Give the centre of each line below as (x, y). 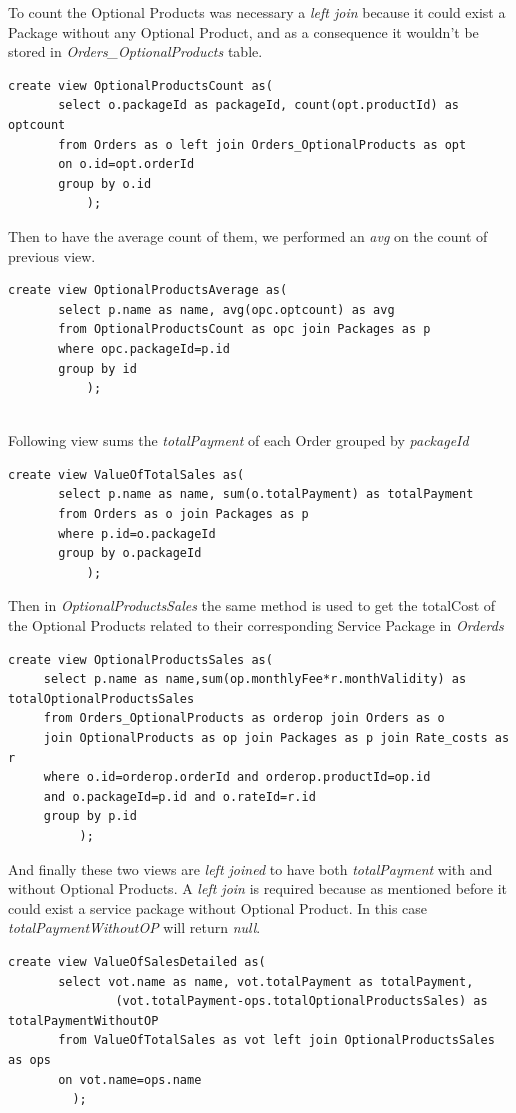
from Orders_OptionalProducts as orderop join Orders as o (244, 718)
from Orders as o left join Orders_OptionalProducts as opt (262, 144)
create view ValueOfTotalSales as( (126, 474)
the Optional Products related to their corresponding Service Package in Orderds (256, 625)
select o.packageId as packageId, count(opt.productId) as (259, 105)
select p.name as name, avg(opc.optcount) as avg (226, 309)
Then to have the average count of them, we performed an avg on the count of (248, 235)
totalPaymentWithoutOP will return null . (134, 927)
